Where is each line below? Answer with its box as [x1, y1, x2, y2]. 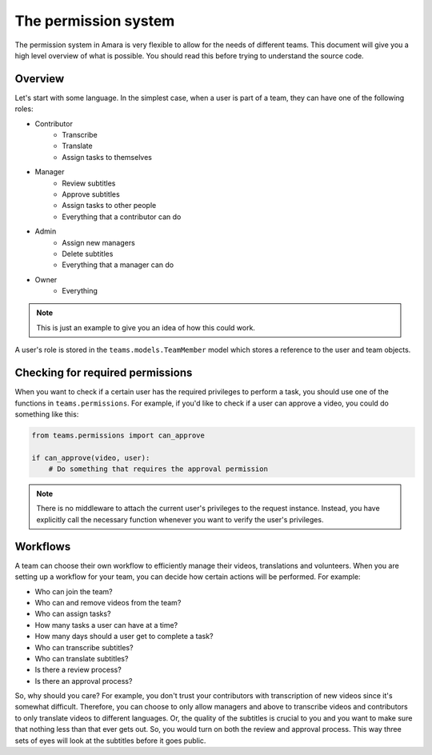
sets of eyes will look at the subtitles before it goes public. [14, 736, 206, 745]
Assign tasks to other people [62, 201, 157, 210]
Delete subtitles [62, 249, 114, 258]
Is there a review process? [34, 665, 122, 675]
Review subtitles [62, 178, 116, 188]
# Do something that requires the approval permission [48, 465, 268, 473]
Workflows [14, 540, 71, 553]
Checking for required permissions [14, 366, 193, 380]
